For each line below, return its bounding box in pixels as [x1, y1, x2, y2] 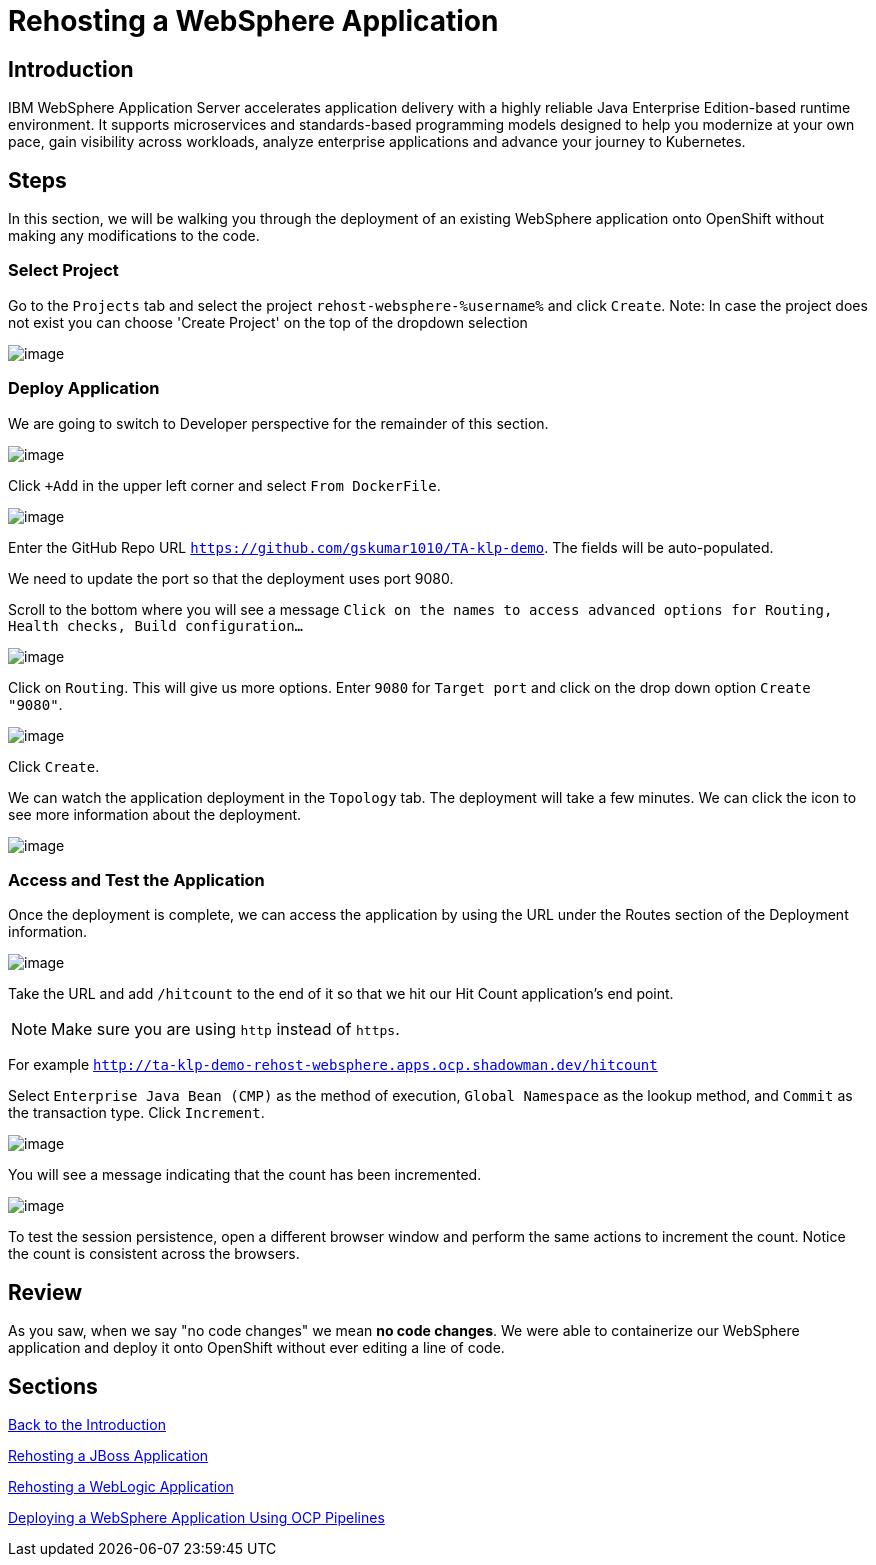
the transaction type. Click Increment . [8, 1104, 265, 1122]
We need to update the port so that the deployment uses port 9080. [8, 569, 454, 587]
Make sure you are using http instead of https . [51, 1019, 400, 1040]
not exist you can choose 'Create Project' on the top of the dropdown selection [8, 313, 528, 331]
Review [8, 1279, 83, 1305]
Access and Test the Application [8, 869, 265, 890]
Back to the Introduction [8, 1415, 166, 1433]
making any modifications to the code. [8, 227, 260, 245]
